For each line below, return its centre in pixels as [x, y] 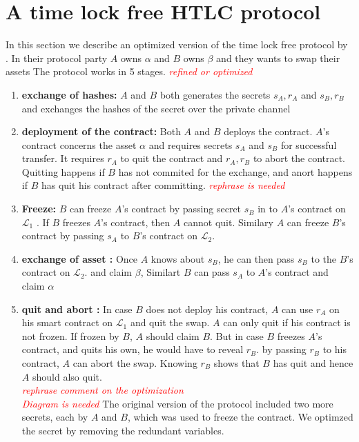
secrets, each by [55, 417]
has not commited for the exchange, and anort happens [235, 171]
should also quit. [67, 376]
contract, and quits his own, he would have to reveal [133, 349]
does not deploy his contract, [207, 309]
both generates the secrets [215, 94]
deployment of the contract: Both [101, 131]
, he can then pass [256, 258]
